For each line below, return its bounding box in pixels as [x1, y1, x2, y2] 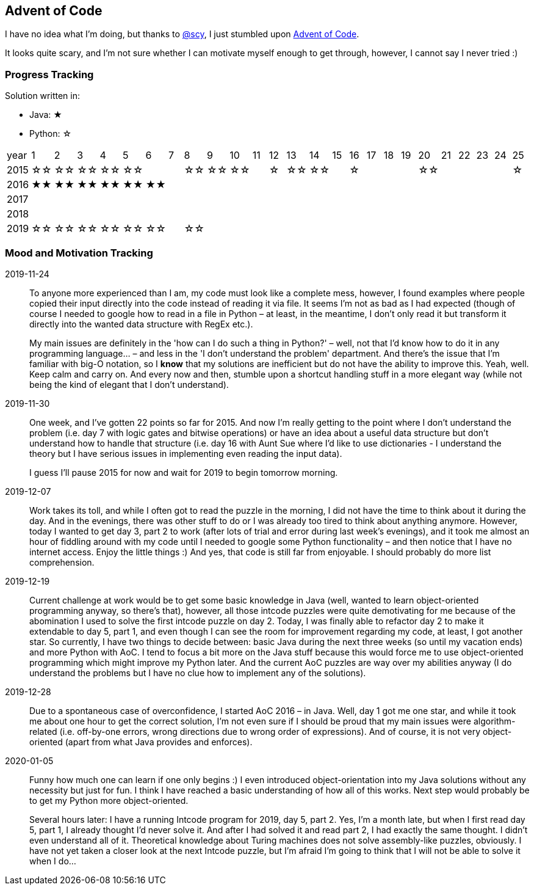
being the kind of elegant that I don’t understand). [29, 379, 229, 390]
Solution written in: [5, 90, 80, 101]
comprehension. [29, 556, 95, 567]
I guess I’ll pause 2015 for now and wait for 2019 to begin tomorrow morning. [29, 467, 338, 478]
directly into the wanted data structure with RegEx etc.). [29, 318, 253, 329]
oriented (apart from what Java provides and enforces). [29, 736, 253, 747]
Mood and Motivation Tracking [5, 246, 153, 259]
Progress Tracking [5, 68, 94, 81]
